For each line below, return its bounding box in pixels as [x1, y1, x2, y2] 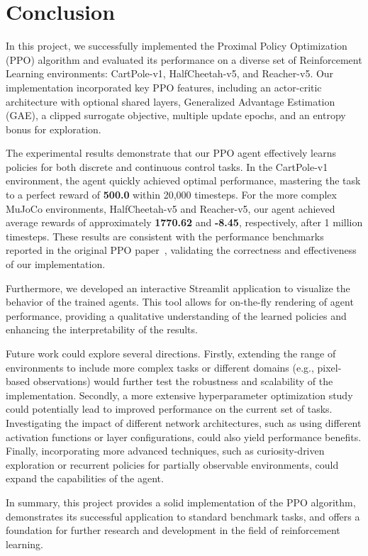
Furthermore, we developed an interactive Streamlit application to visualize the [6, 280, 350, 295]
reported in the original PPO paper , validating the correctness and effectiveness [6, 243, 357, 257]
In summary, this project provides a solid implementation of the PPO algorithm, [6, 494, 356, 509]
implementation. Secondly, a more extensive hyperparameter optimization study [6, 387, 353, 402]
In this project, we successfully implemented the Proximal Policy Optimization [6, 38, 347, 53]
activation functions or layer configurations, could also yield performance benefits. [6, 429, 362, 444]
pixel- [317, 360, 342, 374]
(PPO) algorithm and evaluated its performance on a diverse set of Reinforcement [6, 52, 362, 67]
